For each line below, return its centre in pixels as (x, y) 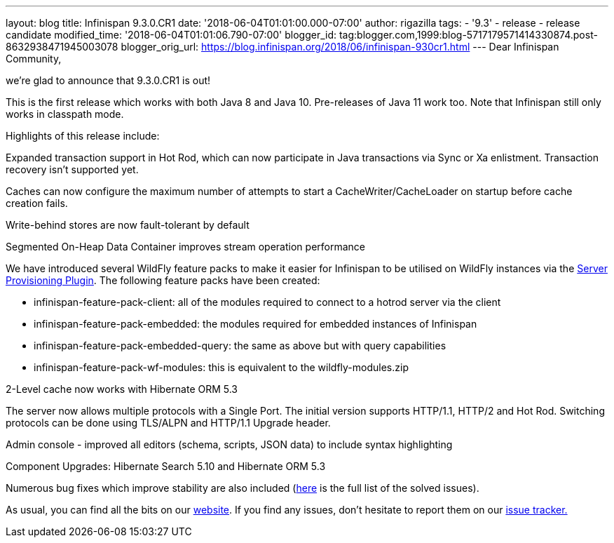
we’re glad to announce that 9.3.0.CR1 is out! (108, 80)
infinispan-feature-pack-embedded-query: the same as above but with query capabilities (240, 346)
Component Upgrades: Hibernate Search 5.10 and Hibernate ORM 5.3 (166, 466)
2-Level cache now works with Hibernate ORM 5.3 (122, 389)
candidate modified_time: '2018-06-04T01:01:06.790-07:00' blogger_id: (171, 35)
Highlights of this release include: (83, 136)
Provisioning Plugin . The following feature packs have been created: (163, 280)
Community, (34, 59)
